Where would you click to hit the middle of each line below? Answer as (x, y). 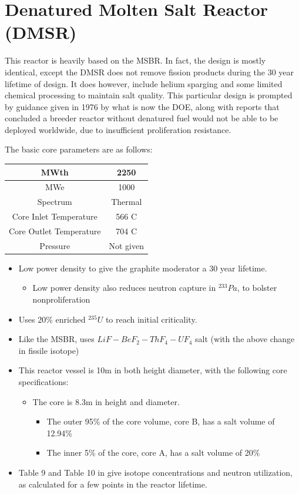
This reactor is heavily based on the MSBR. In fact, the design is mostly (135, 60)
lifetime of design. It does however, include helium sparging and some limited (144, 83)
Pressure (55, 245)
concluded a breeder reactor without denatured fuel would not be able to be (142, 118)
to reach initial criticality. (151, 319)
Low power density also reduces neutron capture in (124, 288)
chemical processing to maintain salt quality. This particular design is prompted (149, 95)
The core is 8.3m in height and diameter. (106, 401)
